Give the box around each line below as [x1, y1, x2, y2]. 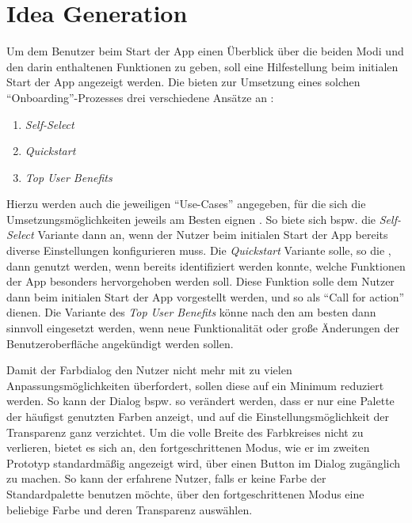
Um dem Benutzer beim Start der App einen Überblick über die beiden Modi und [6, 43, 404, 59]
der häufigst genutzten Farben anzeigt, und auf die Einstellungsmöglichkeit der [6, 408, 390, 424]
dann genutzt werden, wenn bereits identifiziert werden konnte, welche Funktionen [6, 257, 406, 274]
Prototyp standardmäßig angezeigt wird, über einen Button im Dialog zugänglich [6, 454, 401, 471]
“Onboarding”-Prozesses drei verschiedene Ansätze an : [6, 89, 274, 105]
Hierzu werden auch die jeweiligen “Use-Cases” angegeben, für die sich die [6, 195, 366, 212]
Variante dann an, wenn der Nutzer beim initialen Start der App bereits [37, 226, 388, 243]
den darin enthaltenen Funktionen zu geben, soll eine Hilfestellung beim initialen [6, 58, 399, 74]
